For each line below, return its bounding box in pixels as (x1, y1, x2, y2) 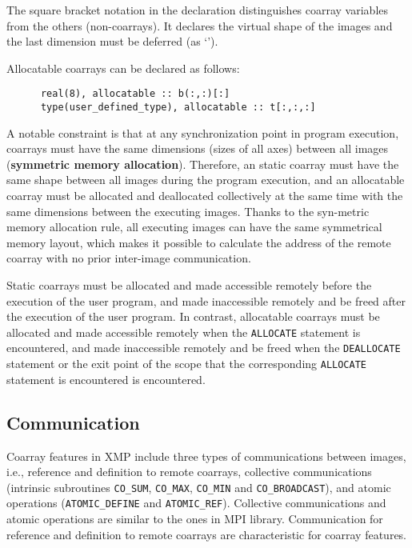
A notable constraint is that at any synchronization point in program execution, (6, 124, 399, 141)
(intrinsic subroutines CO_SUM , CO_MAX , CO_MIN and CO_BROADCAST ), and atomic (6, 478, 391, 495)
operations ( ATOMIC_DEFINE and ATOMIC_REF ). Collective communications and (6, 494, 386, 511)
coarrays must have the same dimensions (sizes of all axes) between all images (6, 140, 389, 157)
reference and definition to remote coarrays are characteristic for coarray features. (6, 526, 407, 542)
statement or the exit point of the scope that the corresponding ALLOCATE (6, 355, 367, 372)
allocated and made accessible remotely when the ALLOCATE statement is (6, 323, 361, 340)
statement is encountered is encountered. (6, 370, 206, 387)
